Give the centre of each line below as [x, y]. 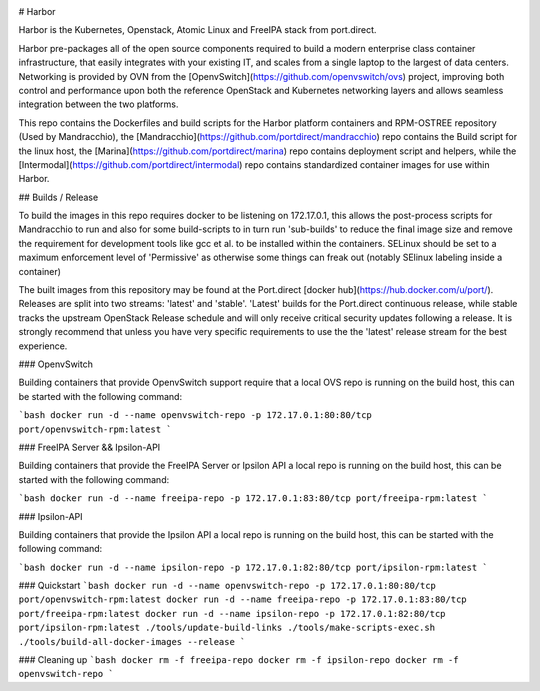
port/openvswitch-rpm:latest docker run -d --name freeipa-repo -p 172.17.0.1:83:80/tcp [242, 599]
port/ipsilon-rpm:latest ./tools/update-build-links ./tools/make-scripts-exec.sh [226, 628]
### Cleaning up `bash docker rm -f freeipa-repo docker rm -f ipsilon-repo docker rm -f [238, 660]
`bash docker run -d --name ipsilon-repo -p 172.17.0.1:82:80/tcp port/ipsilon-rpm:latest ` [253, 567]
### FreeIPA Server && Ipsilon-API [89, 447]
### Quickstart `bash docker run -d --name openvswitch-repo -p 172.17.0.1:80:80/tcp [227, 586]
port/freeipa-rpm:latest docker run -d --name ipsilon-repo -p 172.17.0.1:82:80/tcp [232, 613]
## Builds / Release [58, 197]
